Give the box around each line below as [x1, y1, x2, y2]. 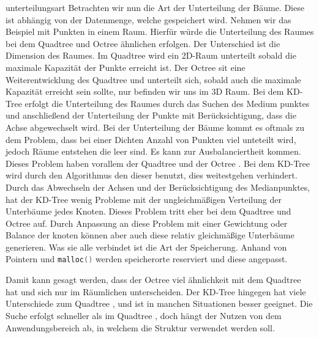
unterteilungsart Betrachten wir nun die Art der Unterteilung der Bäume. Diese [6, 1, 304, 13]
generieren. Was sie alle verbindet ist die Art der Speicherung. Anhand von [6, 240, 287, 253]
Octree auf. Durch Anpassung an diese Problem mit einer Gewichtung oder [6, 216, 288, 229]
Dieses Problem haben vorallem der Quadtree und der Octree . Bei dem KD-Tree [6, 156, 310, 169]
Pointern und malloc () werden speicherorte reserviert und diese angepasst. [6, 252, 288, 265]
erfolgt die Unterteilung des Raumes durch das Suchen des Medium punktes [24, 97, 310, 109]
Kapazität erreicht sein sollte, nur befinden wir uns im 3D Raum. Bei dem [6, 85, 284, 98]
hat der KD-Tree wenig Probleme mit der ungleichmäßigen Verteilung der [6, 193, 282, 205]
